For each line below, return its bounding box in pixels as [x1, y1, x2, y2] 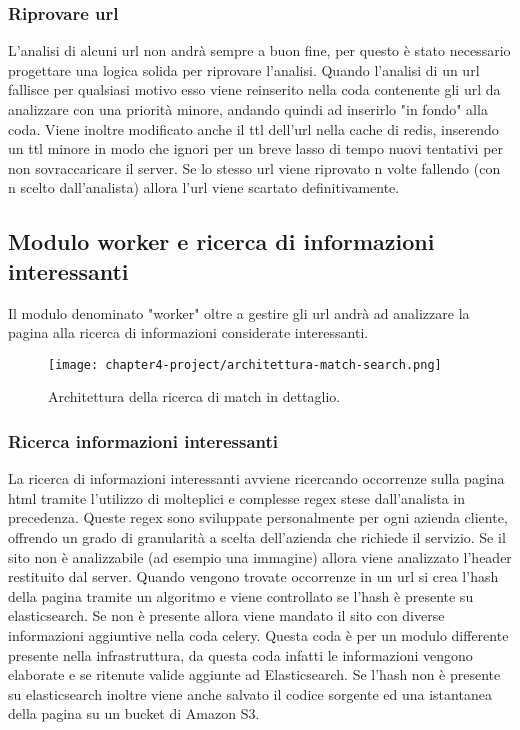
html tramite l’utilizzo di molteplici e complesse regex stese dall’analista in [8, 487, 465, 508]
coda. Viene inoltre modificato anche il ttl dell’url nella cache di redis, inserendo [8, 118, 499, 139]
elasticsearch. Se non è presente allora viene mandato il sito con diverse [8, 605, 445, 626]
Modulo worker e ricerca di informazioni [8, 226, 435, 257]
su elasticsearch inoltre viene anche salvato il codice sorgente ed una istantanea [8, 683, 492, 704]
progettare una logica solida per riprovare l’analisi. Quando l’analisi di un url [8, 59, 480, 80]
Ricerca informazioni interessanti [8, 428, 279, 453]
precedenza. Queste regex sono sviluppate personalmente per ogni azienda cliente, [8, 507, 508, 528]
